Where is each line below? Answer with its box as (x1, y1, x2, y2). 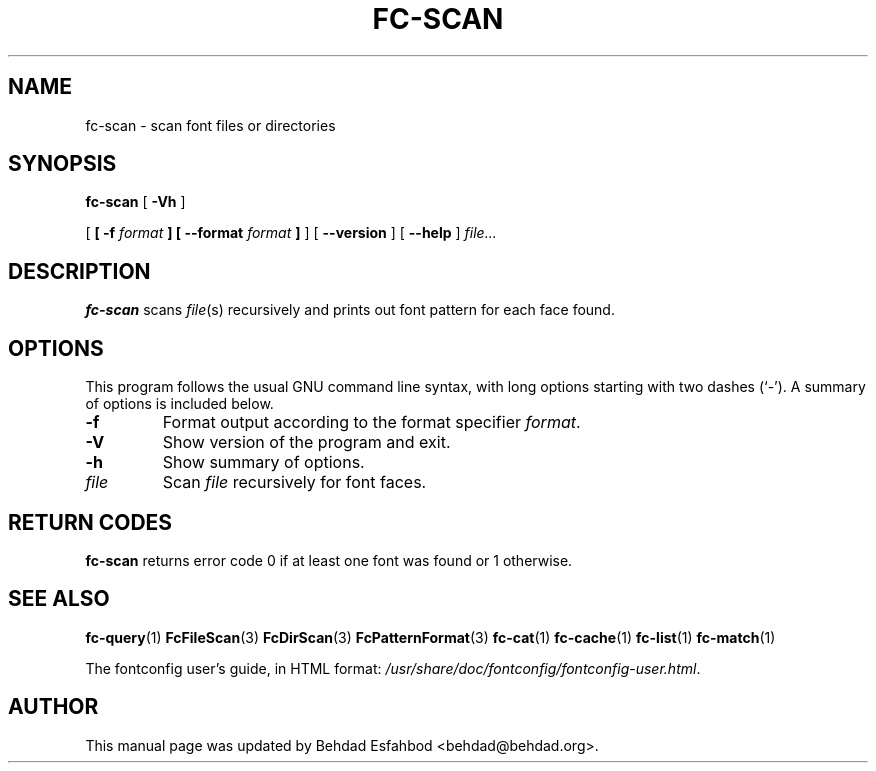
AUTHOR (8, 694, 99, 720)
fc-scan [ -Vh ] (85, 193, 186, 211)
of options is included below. (85, 395, 274, 413)
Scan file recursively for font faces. (162, 472, 427, 493)
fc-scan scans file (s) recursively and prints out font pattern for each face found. (85, 301, 615, 319)
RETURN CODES (8, 509, 173, 535)
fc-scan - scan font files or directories (85, 116, 336, 134)
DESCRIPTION (8, 258, 151, 284)
